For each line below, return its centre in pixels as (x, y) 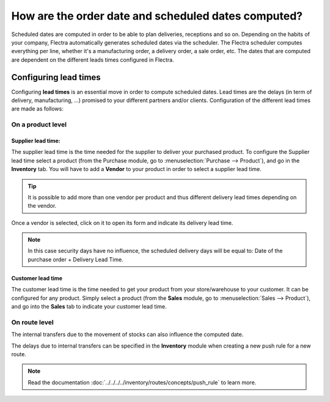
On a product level (39, 125)
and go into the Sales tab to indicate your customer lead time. (89, 307)
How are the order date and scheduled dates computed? (157, 16)
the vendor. (42, 206)
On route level (33, 322)
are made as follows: (37, 109)
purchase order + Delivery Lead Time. (75, 259)
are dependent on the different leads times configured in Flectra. (93, 60)
